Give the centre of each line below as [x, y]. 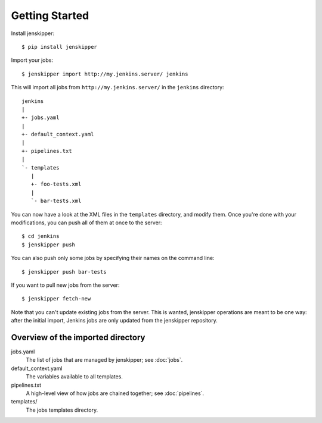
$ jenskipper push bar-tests [64, 272]
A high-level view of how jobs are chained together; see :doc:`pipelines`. [115, 393]
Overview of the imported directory [78, 337]
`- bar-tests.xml [56, 201]
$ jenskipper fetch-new [56, 299]
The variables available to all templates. [75, 377]
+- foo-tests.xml [56, 184]
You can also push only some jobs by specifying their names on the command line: [113, 258]
